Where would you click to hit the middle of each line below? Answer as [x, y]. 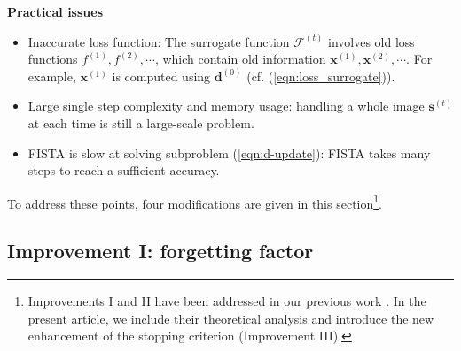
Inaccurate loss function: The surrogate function [159, 41]
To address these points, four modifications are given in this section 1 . [195, 202]
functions [53, 59]
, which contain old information [240, 59]
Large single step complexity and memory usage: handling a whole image [226, 106]
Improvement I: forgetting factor [160, 251]
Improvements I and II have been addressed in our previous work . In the [227, 301]
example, [52, 76]
